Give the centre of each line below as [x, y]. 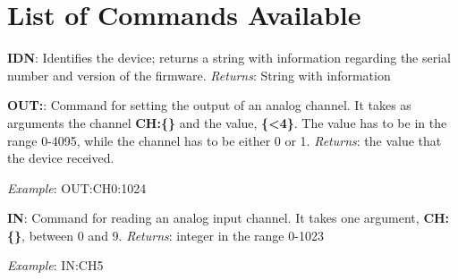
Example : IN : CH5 [55, 265]
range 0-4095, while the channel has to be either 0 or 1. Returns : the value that [225, 140]
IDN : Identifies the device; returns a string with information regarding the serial [229, 58]
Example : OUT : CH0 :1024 [77, 187]
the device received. [61, 158]
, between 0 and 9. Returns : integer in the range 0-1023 [173, 235]
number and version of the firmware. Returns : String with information [199, 75]
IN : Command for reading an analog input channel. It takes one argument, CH [226, 218]
